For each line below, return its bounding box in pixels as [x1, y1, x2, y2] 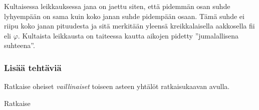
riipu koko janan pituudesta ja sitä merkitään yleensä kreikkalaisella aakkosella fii [4, 20, 255, 31]
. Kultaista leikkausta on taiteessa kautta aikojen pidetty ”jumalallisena [18, 30, 239, 40]
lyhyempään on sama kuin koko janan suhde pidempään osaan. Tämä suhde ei [4, 10, 244, 21]
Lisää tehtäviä [4, 61, 62, 73]
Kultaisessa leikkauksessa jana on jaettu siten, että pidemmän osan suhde [4, 1, 230, 11]
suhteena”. [4, 40, 35, 50]
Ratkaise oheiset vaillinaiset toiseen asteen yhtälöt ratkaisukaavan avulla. [4, 81, 230, 91]
